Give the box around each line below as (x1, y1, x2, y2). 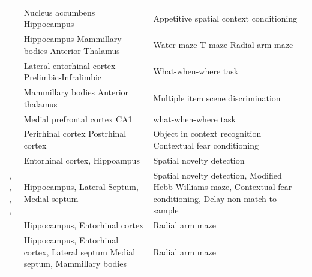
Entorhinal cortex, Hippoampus (23, 153, 140, 166)
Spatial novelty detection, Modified (153, 168, 282, 181)
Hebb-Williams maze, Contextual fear (153, 180, 292, 193)
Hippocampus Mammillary (23, 32, 122, 45)
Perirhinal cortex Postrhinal (23, 127, 127, 140)
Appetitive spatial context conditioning (153, 11, 298, 24)
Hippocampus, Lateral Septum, (23, 180, 139, 193)
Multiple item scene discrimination (153, 91, 281, 104)
